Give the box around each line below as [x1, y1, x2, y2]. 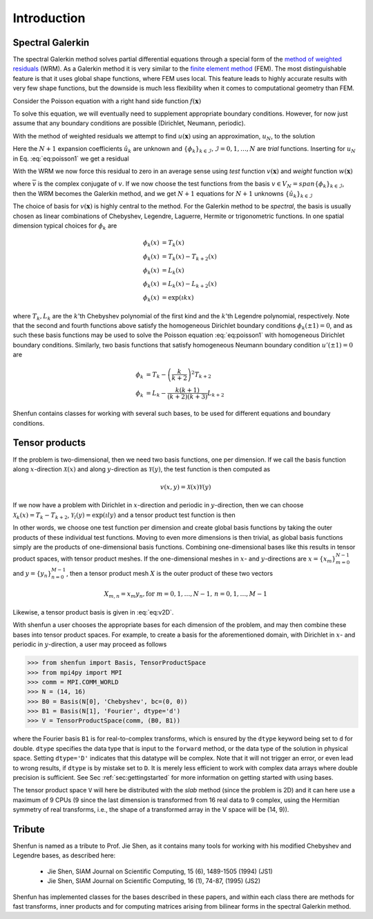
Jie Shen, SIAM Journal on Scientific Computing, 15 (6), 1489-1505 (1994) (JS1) [47, 867, 273, 875]
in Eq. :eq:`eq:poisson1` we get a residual [12, 154, 129, 163]
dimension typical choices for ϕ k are [12, 221, 117, 231]
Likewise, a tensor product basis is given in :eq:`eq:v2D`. [12, 608, 174, 616]
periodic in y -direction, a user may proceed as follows [12, 640, 167, 648]
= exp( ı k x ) [161, 294, 194, 302]
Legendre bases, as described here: [12, 851, 116, 859]
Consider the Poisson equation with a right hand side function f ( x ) [12, 97, 202, 105]
